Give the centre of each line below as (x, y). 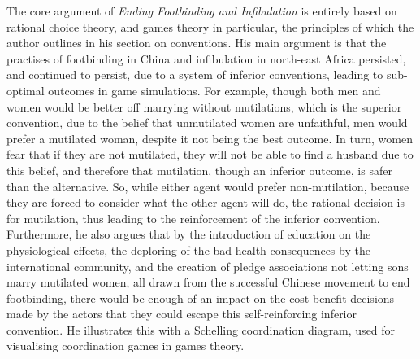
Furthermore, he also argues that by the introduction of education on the (189, 234)
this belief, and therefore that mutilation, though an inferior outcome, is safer (199, 170)
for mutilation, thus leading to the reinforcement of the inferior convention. (193, 218)
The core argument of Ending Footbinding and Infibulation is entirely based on (202, 11)
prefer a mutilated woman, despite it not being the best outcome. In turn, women (210, 138)
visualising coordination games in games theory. (126, 346)
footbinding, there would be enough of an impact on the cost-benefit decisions (201, 298)
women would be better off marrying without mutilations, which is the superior (204, 106)
